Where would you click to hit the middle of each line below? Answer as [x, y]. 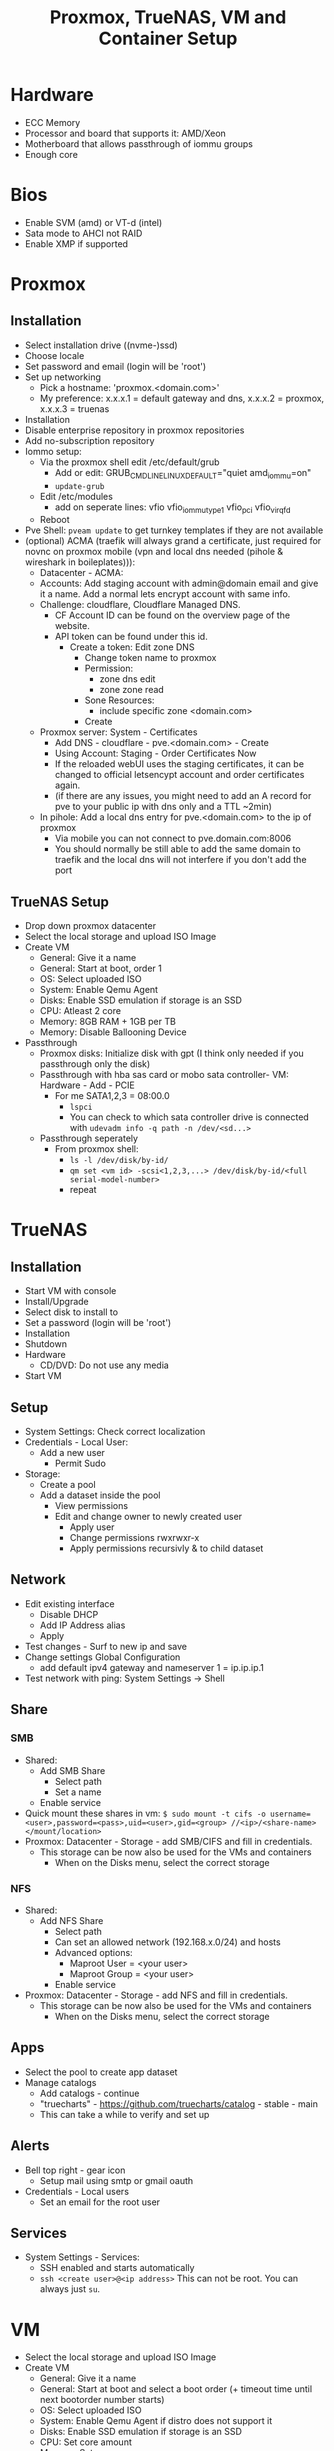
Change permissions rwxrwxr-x [134, 1538]
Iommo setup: [53, 451]
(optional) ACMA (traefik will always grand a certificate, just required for [173, 541]
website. [72, 626]
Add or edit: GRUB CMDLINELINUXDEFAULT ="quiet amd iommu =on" [183, 473]
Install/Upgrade [56, 1302]
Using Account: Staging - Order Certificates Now [155, 753]
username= [290, 1814]
